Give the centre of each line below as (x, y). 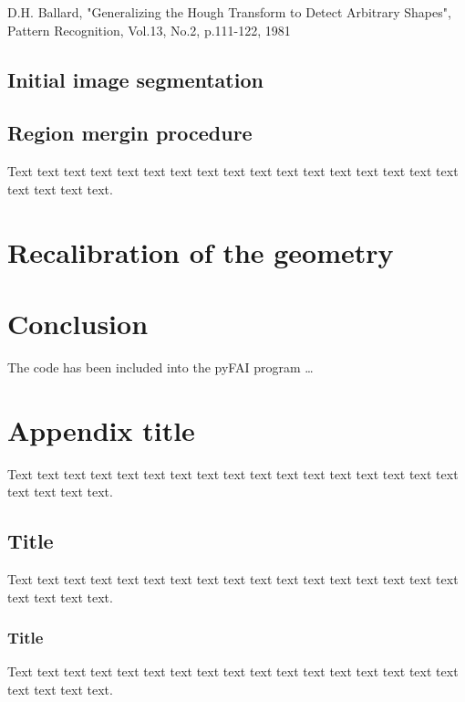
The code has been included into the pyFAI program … (160, 367)
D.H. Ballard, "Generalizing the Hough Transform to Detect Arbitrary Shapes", (229, 12)
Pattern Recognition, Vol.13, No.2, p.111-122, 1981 (149, 30)
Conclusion (78, 323)
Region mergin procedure (130, 133)
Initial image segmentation (135, 79)
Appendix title (101, 430)
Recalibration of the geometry (201, 251)
